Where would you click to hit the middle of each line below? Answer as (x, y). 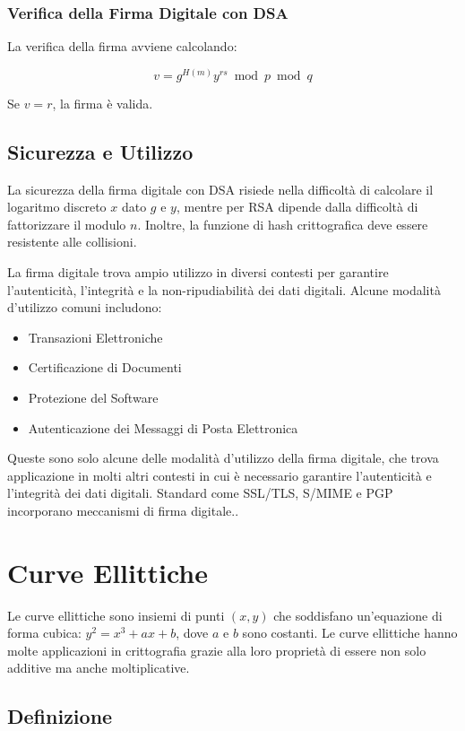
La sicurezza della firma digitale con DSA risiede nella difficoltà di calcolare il (220, 189)
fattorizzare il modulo (67, 224)
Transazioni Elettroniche (95, 337)
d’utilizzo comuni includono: (85, 307)
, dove (192, 633)
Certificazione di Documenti (105, 367)
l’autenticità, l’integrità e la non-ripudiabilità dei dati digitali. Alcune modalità (224, 289)
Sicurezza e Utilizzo (100, 151)
